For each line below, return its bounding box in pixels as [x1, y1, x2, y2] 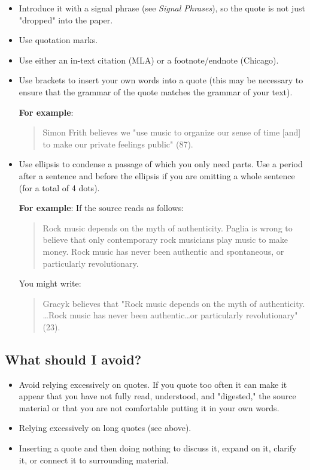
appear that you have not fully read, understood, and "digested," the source [19, 390, 296, 402]
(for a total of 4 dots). [19, 181, 100, 194]
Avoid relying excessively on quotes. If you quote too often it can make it [19, 378, 287, 390]
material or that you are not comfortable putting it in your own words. [19, 401, 279, 414]
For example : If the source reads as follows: [19, 201, 184, 214]
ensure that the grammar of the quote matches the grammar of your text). [19, 85, 293, 98]
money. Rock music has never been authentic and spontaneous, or [42, 245, 284, 257]
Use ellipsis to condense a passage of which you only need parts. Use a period [19, 158, 303, 170]
